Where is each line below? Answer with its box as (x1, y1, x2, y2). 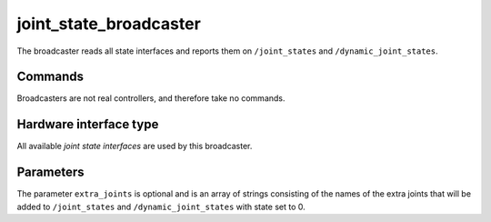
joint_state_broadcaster (16, 14, 202, 34)
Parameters (16, 165, 85, 180)
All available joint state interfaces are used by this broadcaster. (16, 141, 253, 152)
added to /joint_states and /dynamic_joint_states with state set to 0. (16, 201, 306, 212)
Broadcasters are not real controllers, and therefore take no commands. (16, 93, 286, 104)
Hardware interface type (16, 116, 159, 132)
